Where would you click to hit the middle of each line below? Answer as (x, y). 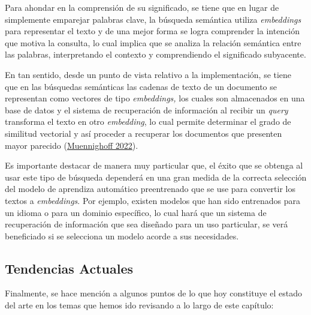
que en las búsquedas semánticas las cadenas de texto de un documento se (141, 86)
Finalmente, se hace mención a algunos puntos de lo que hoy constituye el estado (153, 293)
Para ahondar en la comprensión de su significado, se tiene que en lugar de (142, 7)
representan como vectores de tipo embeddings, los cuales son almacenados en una (155, 98)
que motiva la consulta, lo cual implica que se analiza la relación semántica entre (153, 42)
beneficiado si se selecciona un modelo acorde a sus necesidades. (122, 235)
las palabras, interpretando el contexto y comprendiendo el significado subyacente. (155, 54)
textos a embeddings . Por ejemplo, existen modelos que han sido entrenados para (153, 200)
